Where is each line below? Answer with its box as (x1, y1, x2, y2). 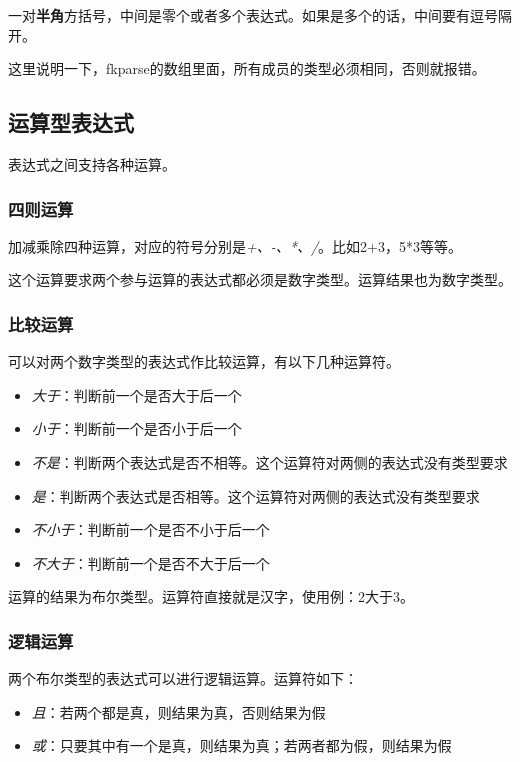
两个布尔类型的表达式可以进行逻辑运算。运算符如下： (8, 668, 358, 689)
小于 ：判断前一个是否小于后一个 (31, 418, 242, 439)
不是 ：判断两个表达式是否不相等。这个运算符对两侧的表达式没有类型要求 (31, 451, 508, 472)
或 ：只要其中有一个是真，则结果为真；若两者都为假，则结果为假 (31, 735, 452, 756)
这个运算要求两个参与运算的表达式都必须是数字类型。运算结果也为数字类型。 (8, 269, 512, 290)
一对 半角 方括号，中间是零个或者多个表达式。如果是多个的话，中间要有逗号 (8, 5, 498, 25)
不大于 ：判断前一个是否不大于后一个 (31, 552, 270, 573)
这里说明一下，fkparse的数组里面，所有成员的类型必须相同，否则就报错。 (8, 58, 486, 79)
